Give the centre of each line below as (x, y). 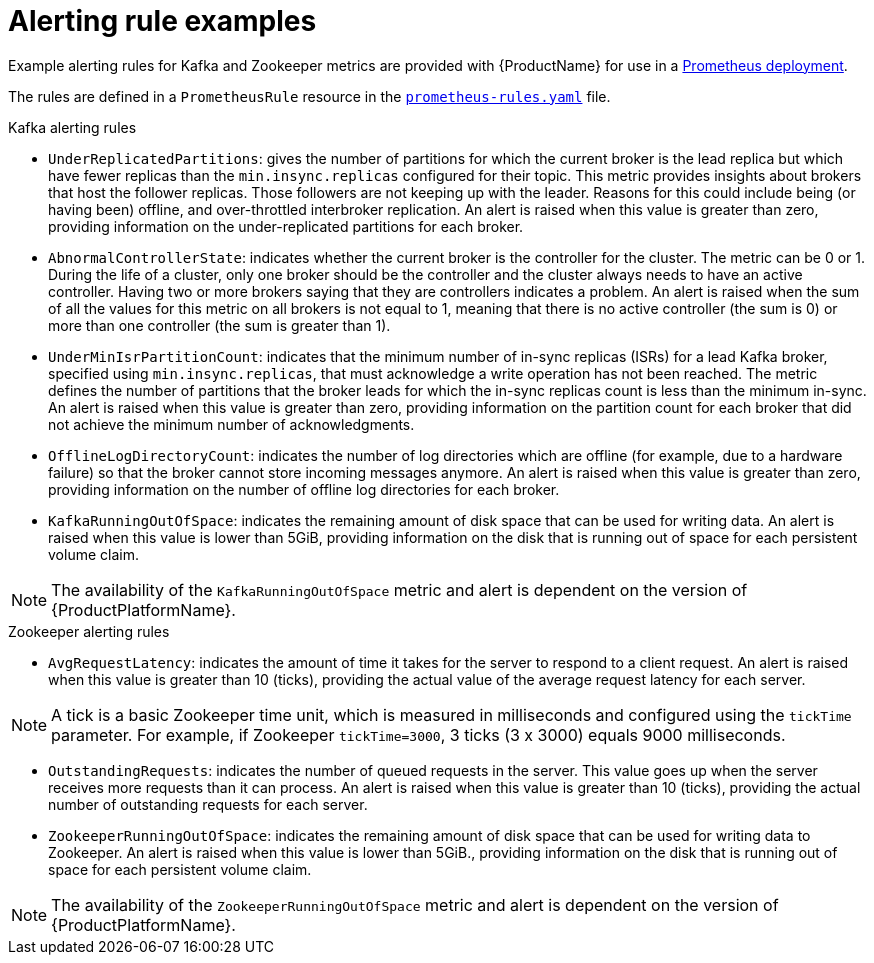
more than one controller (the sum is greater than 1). (219, 325)
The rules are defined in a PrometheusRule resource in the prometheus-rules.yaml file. (309, 96)
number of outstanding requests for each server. (208, 804)
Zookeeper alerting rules (89, 631)
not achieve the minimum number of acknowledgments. (231, 424)
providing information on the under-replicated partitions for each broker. (286, 226)
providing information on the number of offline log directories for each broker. (304, 489)
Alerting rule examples (162, 21)
